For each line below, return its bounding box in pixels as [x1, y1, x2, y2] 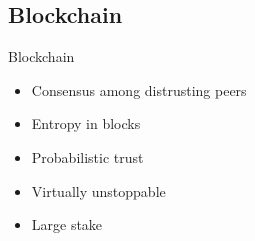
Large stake [31, 214, 103, 235]
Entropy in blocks [31, 113, 141, 134]
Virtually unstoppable [31, 180, 166, 201]
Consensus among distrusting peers [31, 79, 247, 100]
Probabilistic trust [31, 146, 144, 167]
